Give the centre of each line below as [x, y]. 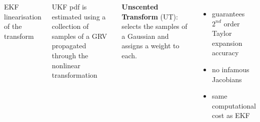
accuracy [225, 53]
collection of [70, 26]
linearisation [23, 16]
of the [13, 26]
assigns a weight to [150, 46]
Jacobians [227, 79]
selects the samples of [154, 26]
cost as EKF [231, 115]
